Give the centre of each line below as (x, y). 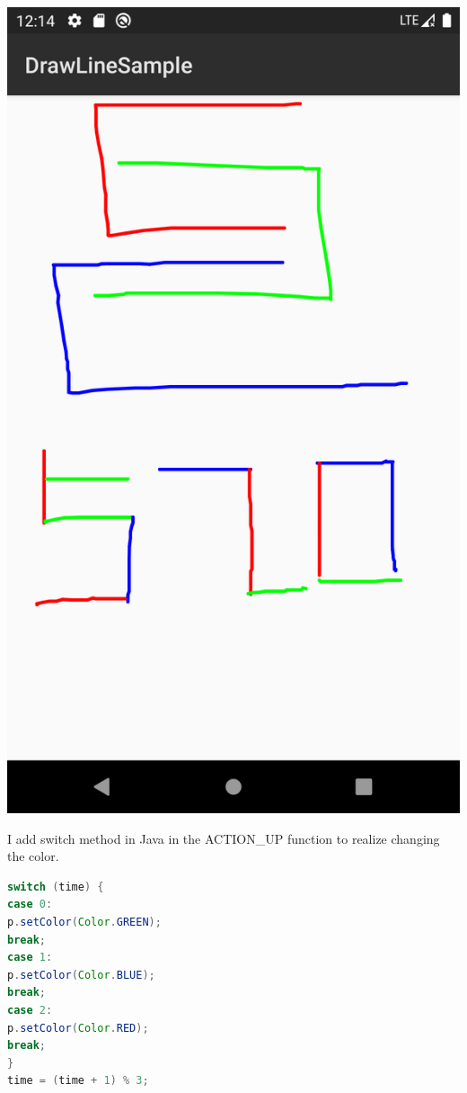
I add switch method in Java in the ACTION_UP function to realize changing (224, 838)
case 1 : (30, 958)
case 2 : (30, 1010)
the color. (33, 856)
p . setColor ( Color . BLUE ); (81, 975)
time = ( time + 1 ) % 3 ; (78, 1081)
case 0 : (30, 905)
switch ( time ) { (56, 887)
